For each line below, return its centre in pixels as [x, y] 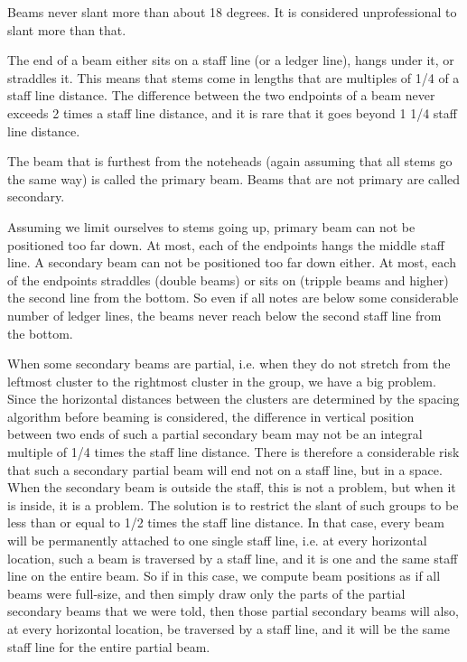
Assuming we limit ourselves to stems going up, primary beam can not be [211, 226]
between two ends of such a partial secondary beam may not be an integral [215, 434]
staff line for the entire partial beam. [109, 646]
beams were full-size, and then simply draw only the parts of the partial [206, 593]
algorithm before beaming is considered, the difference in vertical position [211, 416]
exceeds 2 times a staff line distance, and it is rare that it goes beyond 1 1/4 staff [232, 112]
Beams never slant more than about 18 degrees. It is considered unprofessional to [232, 12]
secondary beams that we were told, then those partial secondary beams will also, [233, 611]
